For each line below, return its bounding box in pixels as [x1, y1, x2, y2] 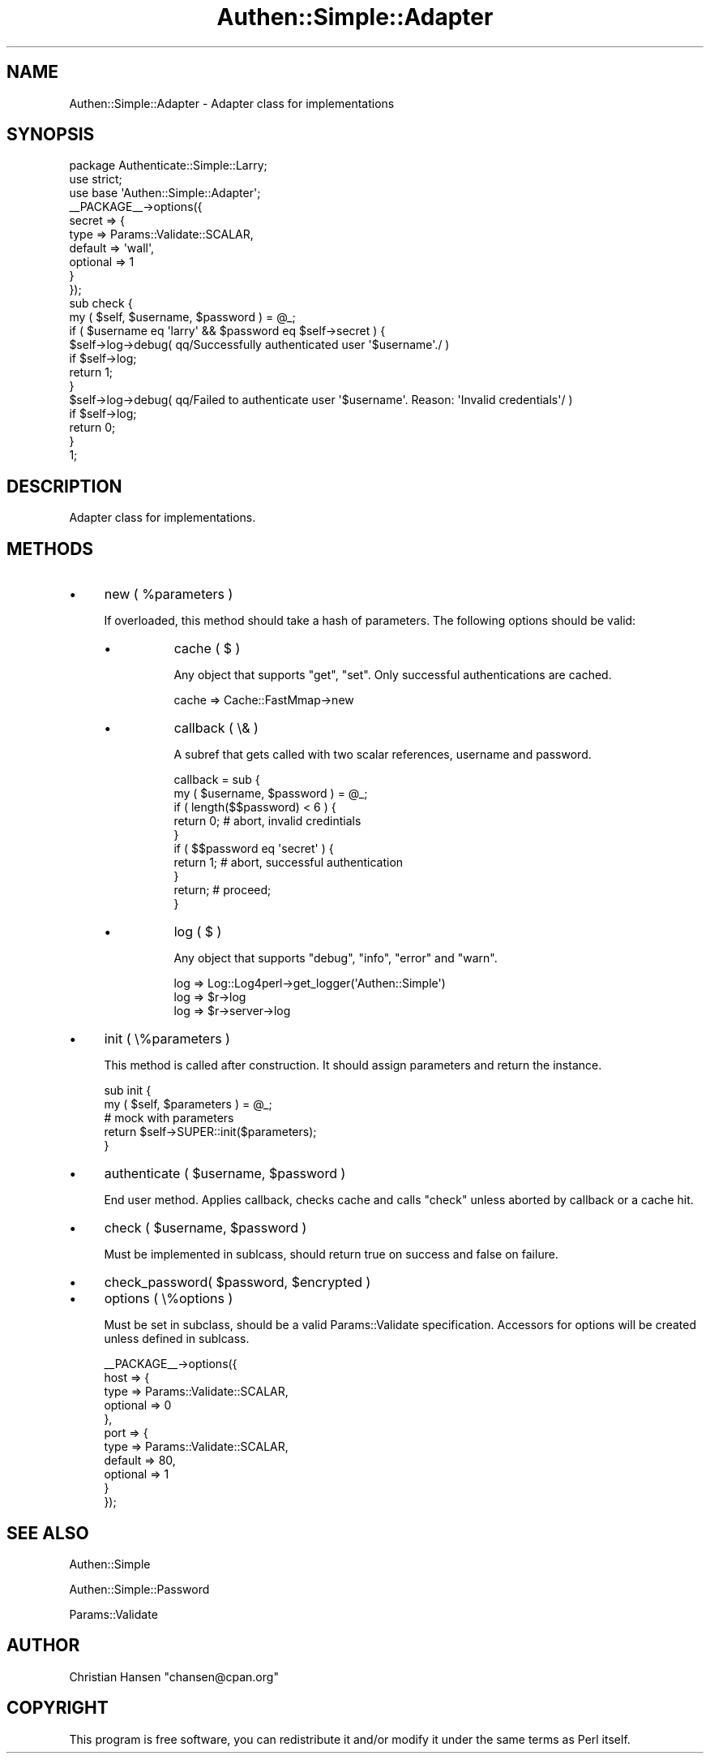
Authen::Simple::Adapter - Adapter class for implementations [69, 96, 395, 110]
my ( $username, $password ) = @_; [173, 786, 368, 801]
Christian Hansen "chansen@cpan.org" [69, 1669, 279, 1684]
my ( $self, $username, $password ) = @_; [69, 310, 296, 325]
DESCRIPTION [6, 476, 122, 497]
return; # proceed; [173, 883, 272, 897]
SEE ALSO [6, 1522, 89, 1543]
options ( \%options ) [104, 1290, 233, 1307]
